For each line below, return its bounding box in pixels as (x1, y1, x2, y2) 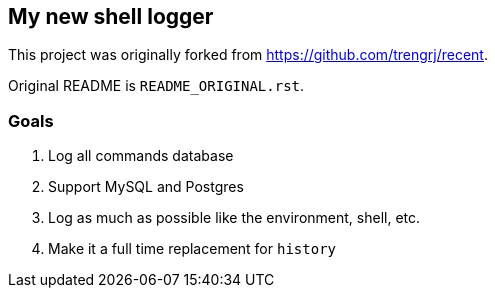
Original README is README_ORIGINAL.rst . (8, 77, 305, 95)
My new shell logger (8, 4, 214, 29)
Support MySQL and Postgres (48, 178, 244, 196)
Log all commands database (48, 147, 234, 165)
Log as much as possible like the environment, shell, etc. (48, 209, 421, 227)
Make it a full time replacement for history (48, 240, 336, 258)
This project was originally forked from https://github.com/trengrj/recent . (8, 46, 488, 64)
